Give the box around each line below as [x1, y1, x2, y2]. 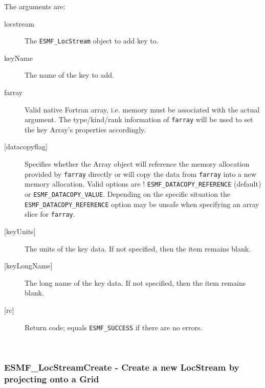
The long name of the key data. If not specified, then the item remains [25, 277, 246, 288]
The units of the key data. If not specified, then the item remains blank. [25, 243, 251, 254]
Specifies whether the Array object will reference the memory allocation [25, 158, 250, 169]
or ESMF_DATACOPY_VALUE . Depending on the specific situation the [25, 188, 231, 199]
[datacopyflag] [4, 141, 48, 152]
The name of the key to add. [25, 70, 114, 80]
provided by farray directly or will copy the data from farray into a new [25, 168, 256, 179]
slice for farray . [25, 209, 75, 219]
